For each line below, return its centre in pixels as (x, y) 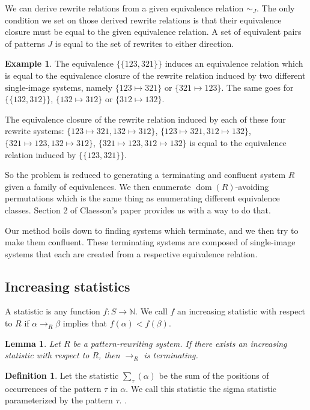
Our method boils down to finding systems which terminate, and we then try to (152, 230)
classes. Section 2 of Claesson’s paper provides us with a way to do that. (138, 210)
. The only (276, 8)
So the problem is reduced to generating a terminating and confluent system (145, 175)
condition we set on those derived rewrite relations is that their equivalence (143, 20)
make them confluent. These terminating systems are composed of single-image (150, 242)
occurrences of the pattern (53, 388)
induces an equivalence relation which (234, 63)
